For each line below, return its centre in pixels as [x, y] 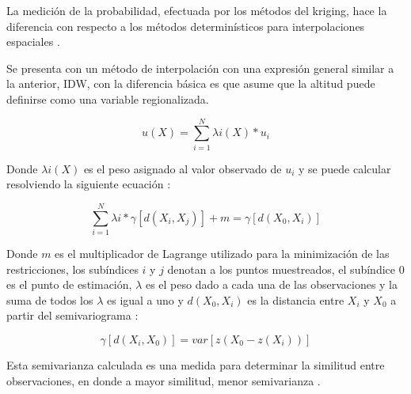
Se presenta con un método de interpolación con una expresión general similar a [200, 68]
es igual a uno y [145, 299]
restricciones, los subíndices [72, 269]
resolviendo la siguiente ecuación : [89, 184]
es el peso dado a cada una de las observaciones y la [272, 284]
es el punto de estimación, [69, 284]
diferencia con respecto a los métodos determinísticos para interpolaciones [186, 26]
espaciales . [33, 42]
